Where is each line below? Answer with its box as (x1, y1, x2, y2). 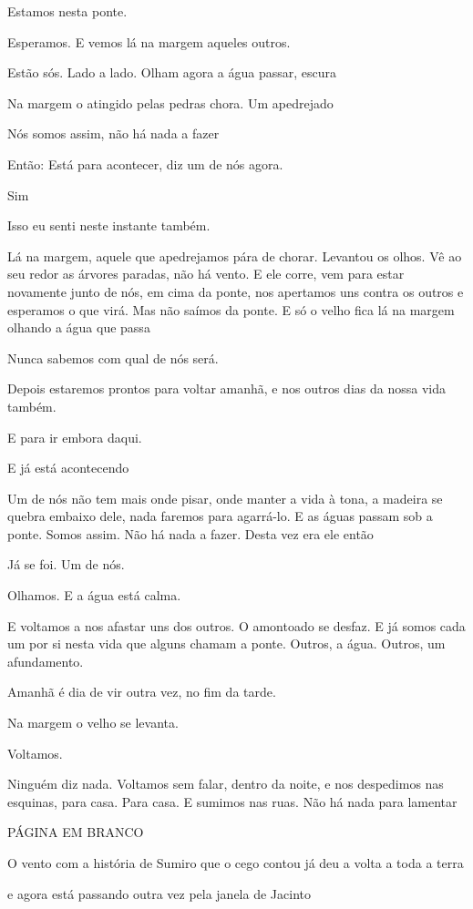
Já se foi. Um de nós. (7, 555, 125, 574)
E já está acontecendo (7, 458, 129, 477)
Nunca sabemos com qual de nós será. (7, 348, 219, 367)
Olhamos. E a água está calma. (7, 586, 181, 605)
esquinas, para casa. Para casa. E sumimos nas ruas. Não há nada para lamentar (7, 792, 458, 811)
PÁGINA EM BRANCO (7, 822, 144, 842)
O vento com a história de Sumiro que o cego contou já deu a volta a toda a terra (7, 853, 464, 872)
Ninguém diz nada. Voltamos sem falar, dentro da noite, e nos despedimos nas (7, 774, 444, 793)
